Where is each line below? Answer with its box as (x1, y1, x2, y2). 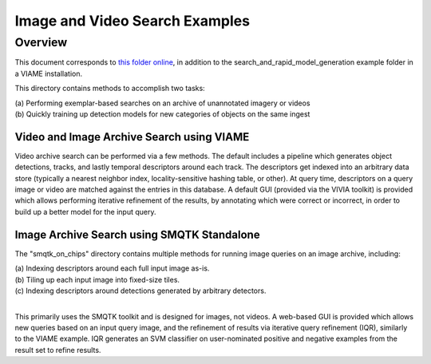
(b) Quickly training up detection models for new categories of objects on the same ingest (14, 109, 310, 119)
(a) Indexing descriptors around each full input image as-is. (14, 263, 210, 273)
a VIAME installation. (14, 69, 83, 78)
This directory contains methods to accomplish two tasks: (14, 84, 205, 93)
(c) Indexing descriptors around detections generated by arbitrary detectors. (14, 286, 267, 295)
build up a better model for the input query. (14, 207, 156, 216)
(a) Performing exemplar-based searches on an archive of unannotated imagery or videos (14, 98, 310, 108)
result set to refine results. (14, 345, 101, 354)
